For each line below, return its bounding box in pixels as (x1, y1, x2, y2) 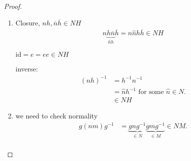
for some (138, 89, 164, 96)
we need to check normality (15, 111, 98, 121)
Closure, (15, 17, 40, 27)
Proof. (4, 1, 22, 11)
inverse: (15, 64, 38, 74)
